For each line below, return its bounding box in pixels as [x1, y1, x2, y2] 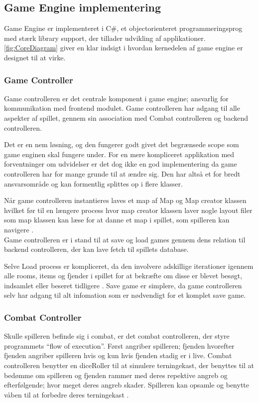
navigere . [4, 224, 34, 234]
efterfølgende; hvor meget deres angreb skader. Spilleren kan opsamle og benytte [4, 380, 250, 390]
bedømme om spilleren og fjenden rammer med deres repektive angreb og [4, 370, 228, 380]
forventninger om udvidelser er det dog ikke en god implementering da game [4, 159, 237, 169]
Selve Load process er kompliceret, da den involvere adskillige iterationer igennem [4, 260, 254, 271]
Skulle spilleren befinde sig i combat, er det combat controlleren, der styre [4, 331, 230, 341]
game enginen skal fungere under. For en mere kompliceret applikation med [4, 149, 235, 159]
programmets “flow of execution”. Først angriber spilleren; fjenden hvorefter [4, 340, 235, 351]
